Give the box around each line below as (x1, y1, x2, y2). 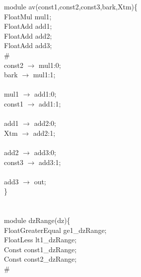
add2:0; (34, 118, 56, 128)
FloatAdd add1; (4, 21, 52, 31)
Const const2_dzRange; (4, 254, 77, 264)
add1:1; (39, 98, 61, 109)
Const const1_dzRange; (4, 244, 77, 254)
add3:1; (39, 157, 61, 167)
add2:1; (33, 127, 56, 138)
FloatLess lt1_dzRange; (4, 234, 77, 245)
